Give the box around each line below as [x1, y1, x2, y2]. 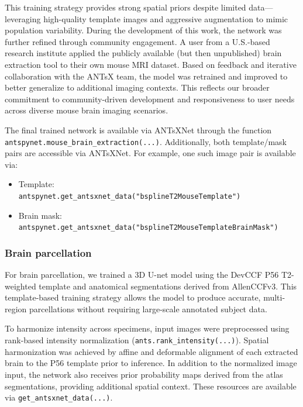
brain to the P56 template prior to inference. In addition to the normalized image [5, 357, 297, 369]
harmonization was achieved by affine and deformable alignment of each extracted [5, 345, 298, 357]
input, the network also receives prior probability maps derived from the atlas [5, 368, 283, 380]
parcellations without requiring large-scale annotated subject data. [29, 302, 267, 315]
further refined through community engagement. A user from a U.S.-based [5, 35, 270, 47]
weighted [5, 280, 36, 292]
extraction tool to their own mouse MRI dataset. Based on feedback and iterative [5, 58, 297, 70]
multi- [263, 291, 285, 303]
